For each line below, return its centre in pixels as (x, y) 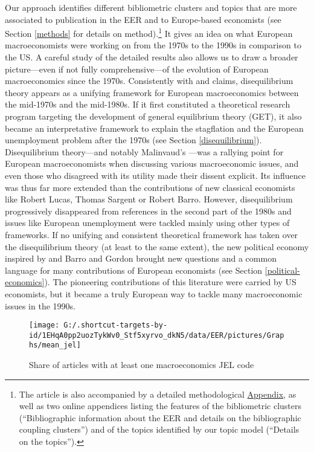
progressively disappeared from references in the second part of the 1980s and (148, 211)
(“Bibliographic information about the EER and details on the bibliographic (160, 417)
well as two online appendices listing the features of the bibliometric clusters (160, 406)
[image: (44, 325)
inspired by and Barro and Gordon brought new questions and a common (141, 258)
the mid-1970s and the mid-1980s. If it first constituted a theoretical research (148, 104)
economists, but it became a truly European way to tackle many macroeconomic (154, 293)
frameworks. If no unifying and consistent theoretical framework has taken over (152, 234)
